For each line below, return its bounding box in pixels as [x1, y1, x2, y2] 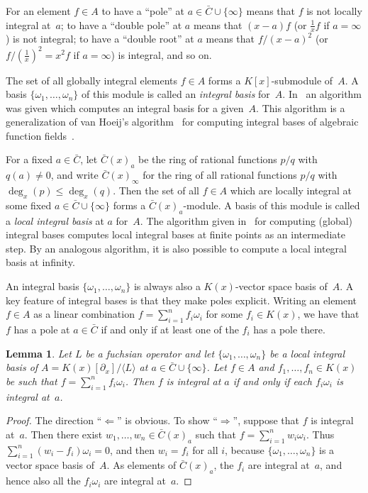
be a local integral [269, 345, 345, 360]
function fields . [6, 128, 74, 143]
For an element [6, 4, 71, 18]
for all [192, 442, 218, 457]
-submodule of [271, 72, 333, 87]
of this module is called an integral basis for [82, 87, 270, 101]
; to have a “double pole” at [60, 17, 182, 32]
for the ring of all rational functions [143, 167, 297, 182]
